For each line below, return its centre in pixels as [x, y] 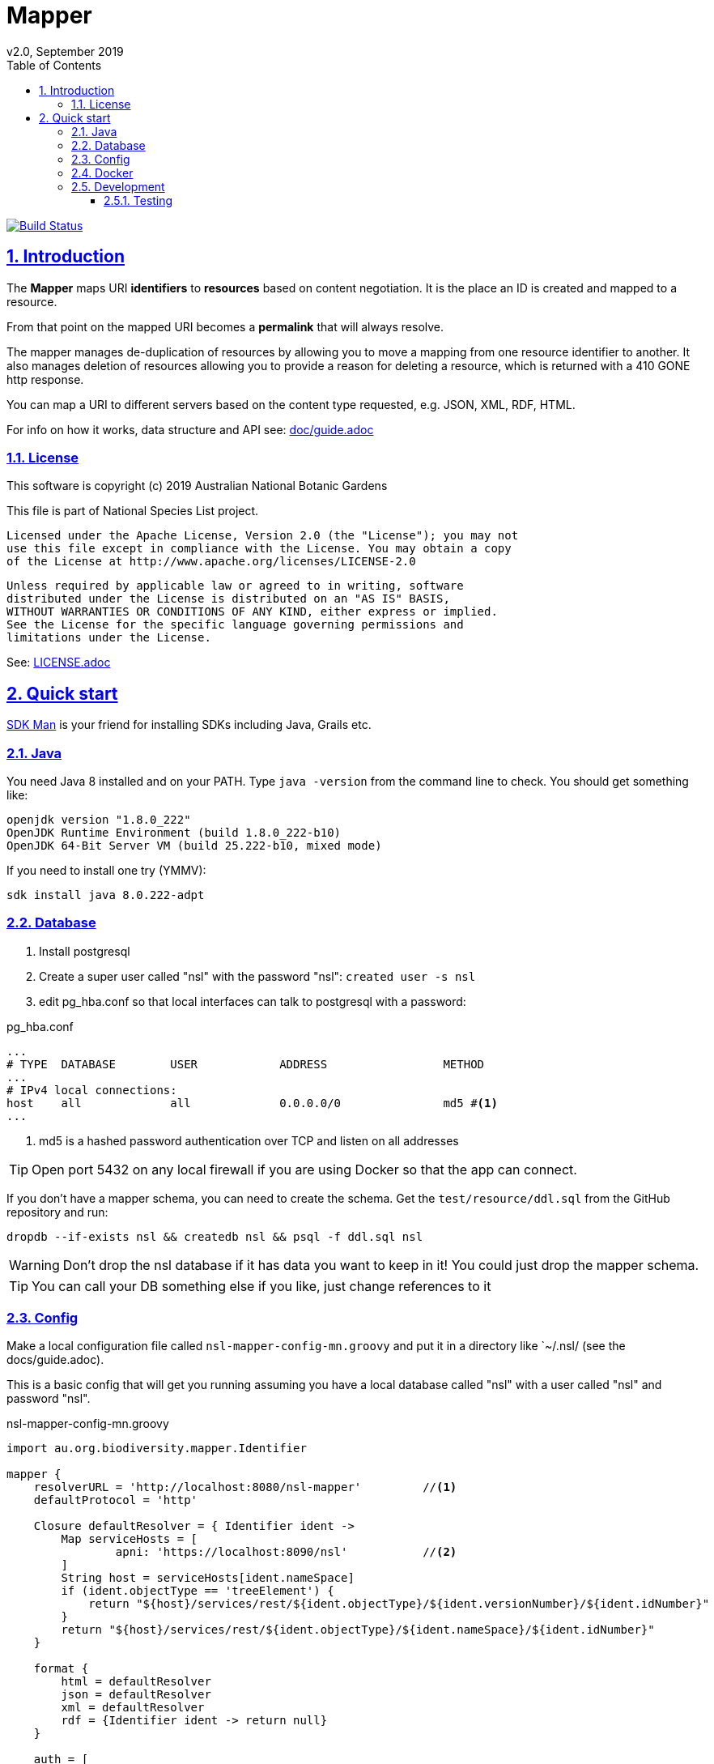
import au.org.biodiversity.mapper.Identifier [157, 1449]
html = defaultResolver [136, 1682]
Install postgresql [85, 951]
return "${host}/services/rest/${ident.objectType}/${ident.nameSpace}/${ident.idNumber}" [358, 1630]
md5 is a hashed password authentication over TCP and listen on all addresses [249, 1140]
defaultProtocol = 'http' [116, 1500]
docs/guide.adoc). [55, 1360]
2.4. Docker [102, 173]
